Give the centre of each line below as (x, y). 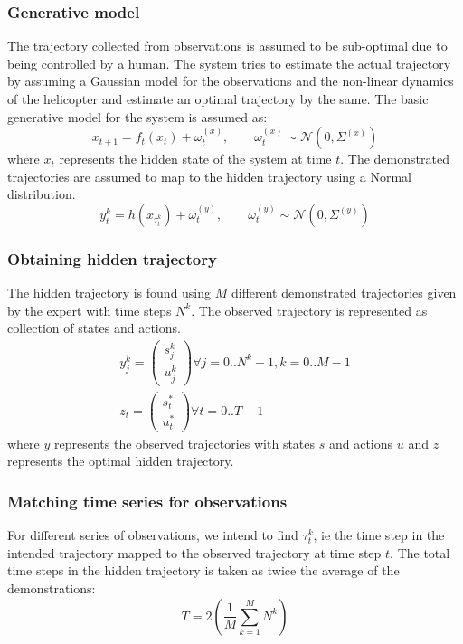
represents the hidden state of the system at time (195, 159)
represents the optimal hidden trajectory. (121, 461)
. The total (420, 552)
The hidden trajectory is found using (109, 293)
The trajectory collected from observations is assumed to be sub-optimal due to (227, 46)
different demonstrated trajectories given (344, 293)
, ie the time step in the (379, 535)
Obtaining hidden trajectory (112, 258)
